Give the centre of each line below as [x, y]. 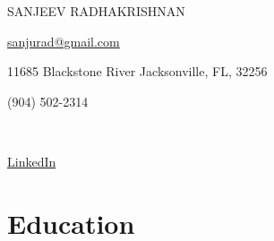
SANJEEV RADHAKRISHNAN [96, 11]
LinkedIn [32, 161]
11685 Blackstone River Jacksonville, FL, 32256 [137, 71]
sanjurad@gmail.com [64, 41]
